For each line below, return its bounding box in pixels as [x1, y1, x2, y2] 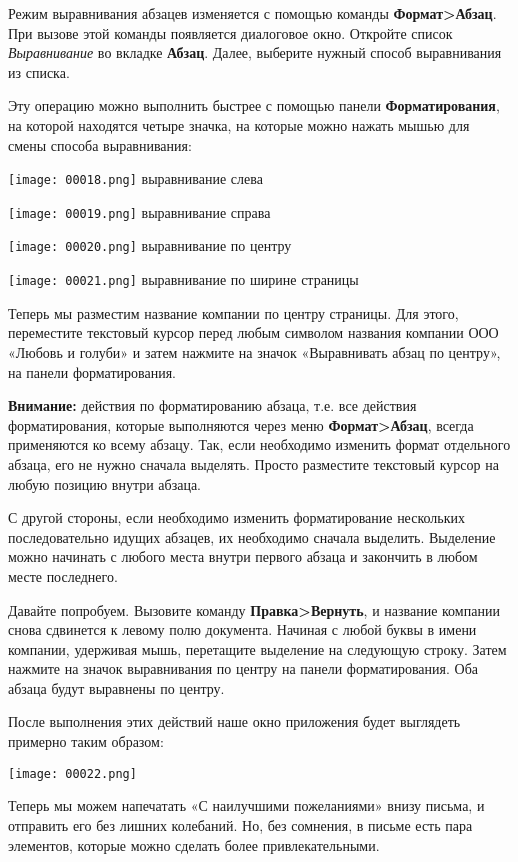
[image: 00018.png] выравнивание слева [8, 168, 263, 189]
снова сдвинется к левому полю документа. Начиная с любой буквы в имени [8, 619, 477, 640]
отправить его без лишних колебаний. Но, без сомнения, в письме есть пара [8, 814, 473, 835]
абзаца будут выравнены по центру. [8, 677, 225, 698]
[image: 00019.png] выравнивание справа [8, 201, 271, 222]
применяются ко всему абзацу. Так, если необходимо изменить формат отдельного [8, 434, 511, 455]
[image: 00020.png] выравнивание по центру [8, 235, 292, 256]
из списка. [8, 61, 70, 82]
